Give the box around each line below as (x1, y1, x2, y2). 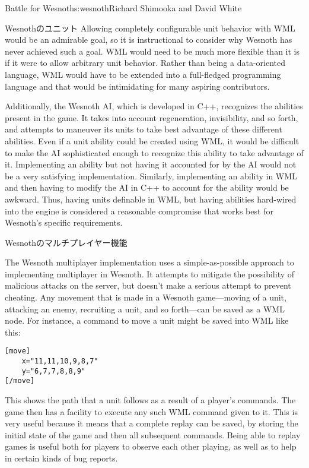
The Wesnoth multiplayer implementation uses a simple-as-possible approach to (5, 256, 294, 268)
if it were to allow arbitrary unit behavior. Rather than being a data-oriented (5, 56, 286, 69)
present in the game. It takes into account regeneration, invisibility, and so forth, (5, 111, 298, 124)
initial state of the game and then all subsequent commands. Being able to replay (5, 428, 301, 441)
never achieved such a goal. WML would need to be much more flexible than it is (5, 45, 300, 57)
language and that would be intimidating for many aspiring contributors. (5, 80, 270, 92)
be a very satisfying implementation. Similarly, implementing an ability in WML (5, 169, 297, 182)
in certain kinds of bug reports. (5, 452, 118, 464)
